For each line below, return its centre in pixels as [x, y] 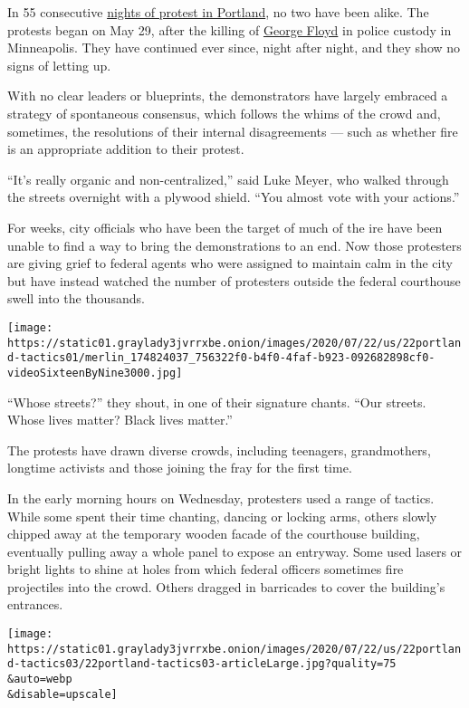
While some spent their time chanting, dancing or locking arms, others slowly [222, 516]
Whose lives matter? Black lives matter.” [120, 420]
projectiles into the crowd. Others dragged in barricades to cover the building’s [226, 586]
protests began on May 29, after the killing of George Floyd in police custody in [230, 29]
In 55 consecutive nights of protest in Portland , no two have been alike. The [218, 12]
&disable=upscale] [62, 694]
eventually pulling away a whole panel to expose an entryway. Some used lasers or [235, 551]
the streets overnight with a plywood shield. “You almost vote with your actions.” [234, 197]
